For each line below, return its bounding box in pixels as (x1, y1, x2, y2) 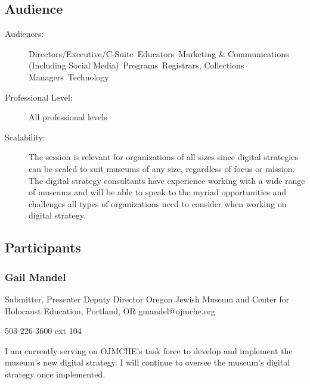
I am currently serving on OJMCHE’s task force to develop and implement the (5, 344, 293, 357)
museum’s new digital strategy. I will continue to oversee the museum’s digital (5, 356, 290, 369)
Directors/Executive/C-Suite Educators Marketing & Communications (29, 47, 289, 60)
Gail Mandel (5, 269, 66, 284)
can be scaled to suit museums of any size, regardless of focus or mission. (29, 162, 295, 174)
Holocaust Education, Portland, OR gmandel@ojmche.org (5, 304, 216, 317)
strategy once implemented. (5, 367, 106, 380)
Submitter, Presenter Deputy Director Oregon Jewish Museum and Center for (5, 292, 290, 305)
